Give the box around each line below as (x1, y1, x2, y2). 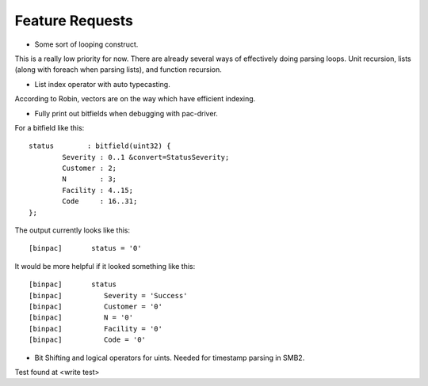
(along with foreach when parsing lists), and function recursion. (14, 65, 222, 74)
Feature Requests (14, 12, 134, 29)
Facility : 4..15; (62, 186, 134, 195)
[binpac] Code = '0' (29, 335, 147, 344)
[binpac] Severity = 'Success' (29, 291, 188, 300)
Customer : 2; (62, 164, 117, 173)
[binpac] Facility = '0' (29, 324, 162, 333)
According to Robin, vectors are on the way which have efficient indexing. (14, 94, 256, 104)
